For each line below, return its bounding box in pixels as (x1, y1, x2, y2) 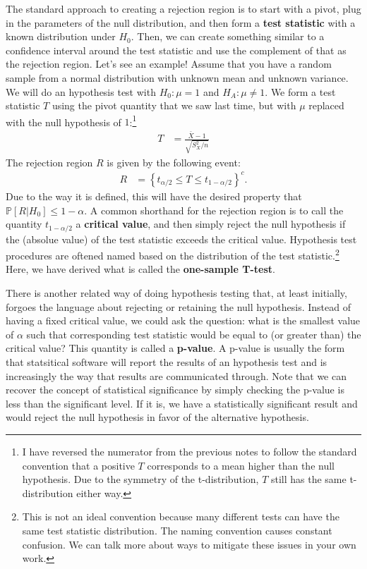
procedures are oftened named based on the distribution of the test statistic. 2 (6, 246, 339, 262)
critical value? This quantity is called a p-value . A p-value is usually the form (6, 341, 345, 355)
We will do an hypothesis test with (6, 84, 156, 99)
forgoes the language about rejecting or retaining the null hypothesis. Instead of (6, 299, 351, 314)
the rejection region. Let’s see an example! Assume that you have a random (6, 56, 332, 71)
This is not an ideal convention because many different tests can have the (22, 509, 339, 524)
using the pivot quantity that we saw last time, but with (52, 98, 296, 113)
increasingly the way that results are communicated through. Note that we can (6, 368, 347, 383)
